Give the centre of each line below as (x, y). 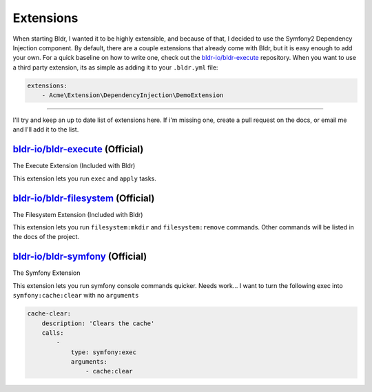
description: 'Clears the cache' (98, 323)
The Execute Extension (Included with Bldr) (74, 166)
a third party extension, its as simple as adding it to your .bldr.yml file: (115, 67)
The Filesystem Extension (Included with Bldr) (78, 214)
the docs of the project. (46, 237)
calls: (53, 333)
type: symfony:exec (104, 352)
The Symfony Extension (46, 273)
